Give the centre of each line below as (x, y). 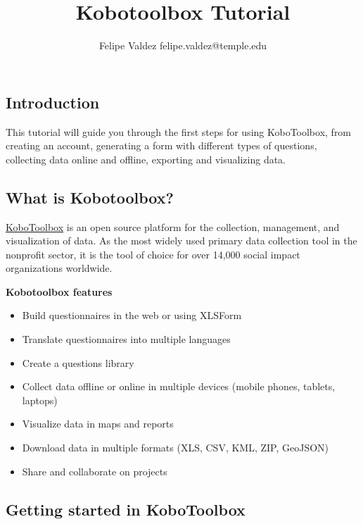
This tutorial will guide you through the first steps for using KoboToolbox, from (179, 131)
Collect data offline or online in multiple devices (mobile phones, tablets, (179, 386)
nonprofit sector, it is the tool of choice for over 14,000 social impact (153, 254)
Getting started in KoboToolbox (126, 509)
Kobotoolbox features (59, 291)
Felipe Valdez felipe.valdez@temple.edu (183, 45)
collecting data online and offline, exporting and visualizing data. (146, 159)
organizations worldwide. (59, 268)
